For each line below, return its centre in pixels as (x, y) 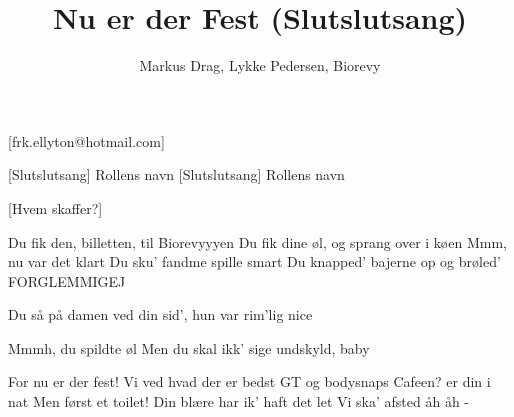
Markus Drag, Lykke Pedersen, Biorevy (260, 65)
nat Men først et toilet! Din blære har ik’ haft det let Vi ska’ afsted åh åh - (238, 401)
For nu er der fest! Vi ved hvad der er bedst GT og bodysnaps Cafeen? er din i (249, 381)
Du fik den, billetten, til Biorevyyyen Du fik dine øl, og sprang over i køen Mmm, (257, 241)
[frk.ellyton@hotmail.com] (86, 140)
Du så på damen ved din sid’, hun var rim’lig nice (160, 314)
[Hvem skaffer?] (55, 207)
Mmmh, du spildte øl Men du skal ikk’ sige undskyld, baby (189, 347)
